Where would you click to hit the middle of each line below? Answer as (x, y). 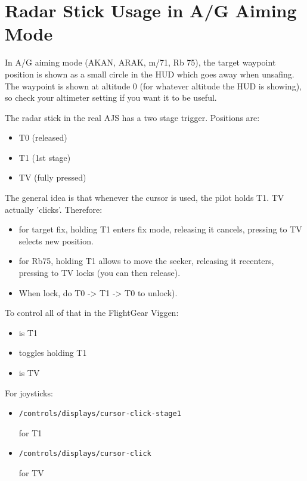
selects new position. (56, 240)
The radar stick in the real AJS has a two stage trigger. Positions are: (132, 117)
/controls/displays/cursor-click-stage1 (100, 414)
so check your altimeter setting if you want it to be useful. (111, 97)
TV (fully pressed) (52, 177)
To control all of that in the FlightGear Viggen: (92, 313)
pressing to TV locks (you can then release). (100, 273)
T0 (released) (43, 137)
